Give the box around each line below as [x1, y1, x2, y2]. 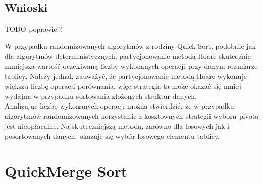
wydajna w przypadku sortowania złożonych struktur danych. [5, 90, 197, 101]
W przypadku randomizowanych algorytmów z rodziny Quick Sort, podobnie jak [5, 40, 256, 51]
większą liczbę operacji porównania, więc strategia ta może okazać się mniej [5, 81, 241, 91]
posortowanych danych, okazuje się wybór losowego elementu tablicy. [5, 130, 220, 141]
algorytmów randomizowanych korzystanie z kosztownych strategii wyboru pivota [5, 110, 259, 121]
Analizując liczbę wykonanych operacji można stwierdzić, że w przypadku [5, 100, 234, 111]
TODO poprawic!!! [5, 23, 63, 34]
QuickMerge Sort [5, 160, 128, 181]
